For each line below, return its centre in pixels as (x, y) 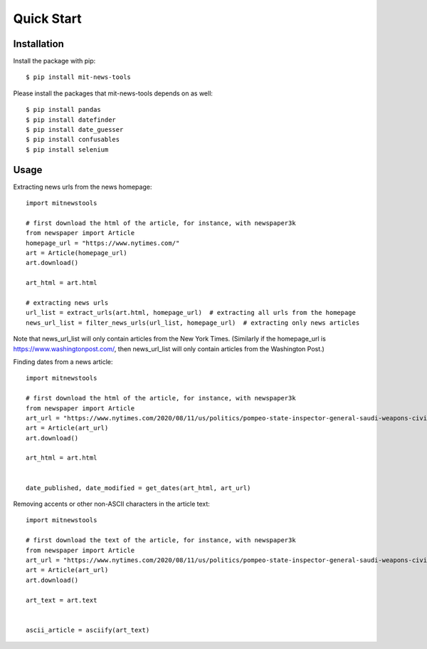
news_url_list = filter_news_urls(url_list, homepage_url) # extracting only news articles (193, 323)
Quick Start (47, 19)
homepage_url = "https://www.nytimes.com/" (103, 243)
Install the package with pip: (54, 61)
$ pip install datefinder (71, 120)
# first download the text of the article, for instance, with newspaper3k (161, 540)
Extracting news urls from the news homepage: (83, 187)
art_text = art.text (62, 600)
